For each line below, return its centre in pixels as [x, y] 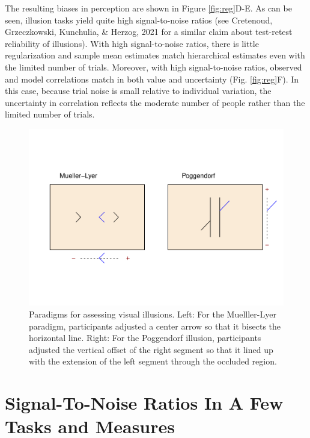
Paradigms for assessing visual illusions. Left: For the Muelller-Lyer [153, 314]
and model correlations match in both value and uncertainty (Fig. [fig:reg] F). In [152, 79]
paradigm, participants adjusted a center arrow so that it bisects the [155, 326]
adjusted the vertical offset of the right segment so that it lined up [151, 349]
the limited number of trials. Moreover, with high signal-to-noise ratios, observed [153, 67]
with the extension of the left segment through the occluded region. [153, 361]
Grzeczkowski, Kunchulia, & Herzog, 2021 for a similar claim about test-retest [149, 32]
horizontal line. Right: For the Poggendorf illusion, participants [145, 338]
